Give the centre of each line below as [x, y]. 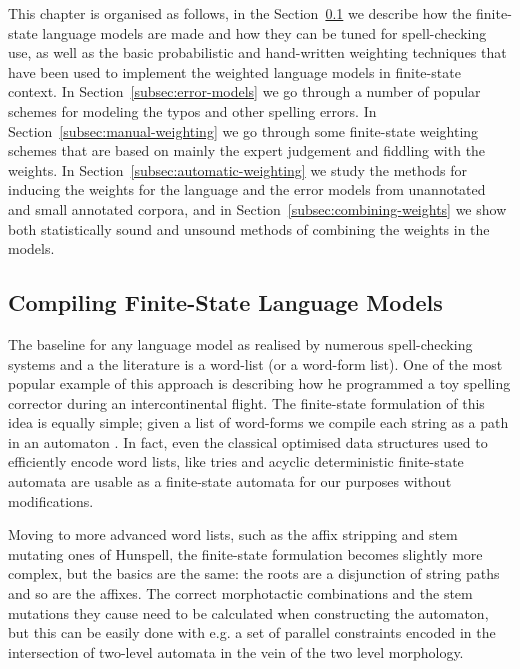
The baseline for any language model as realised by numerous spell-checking [240, 343]
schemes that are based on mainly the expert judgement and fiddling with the [247, 150]
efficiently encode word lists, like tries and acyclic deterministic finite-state [236, 461]
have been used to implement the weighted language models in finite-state [234, 71]
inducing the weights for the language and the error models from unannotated [247, 189]
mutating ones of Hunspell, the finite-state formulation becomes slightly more [245, 553]
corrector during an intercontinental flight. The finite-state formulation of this [246, 402]
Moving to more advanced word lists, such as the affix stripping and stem [233, 534]
